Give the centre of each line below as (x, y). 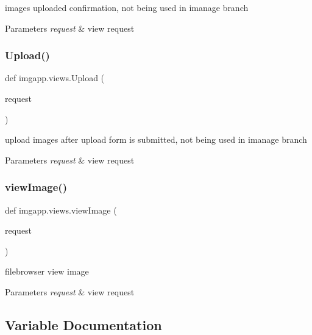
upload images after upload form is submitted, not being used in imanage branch (156, 139)
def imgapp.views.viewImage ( (61, 210)
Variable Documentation (83, 324)
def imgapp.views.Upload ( (55, 78)
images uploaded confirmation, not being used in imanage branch (127, 7)
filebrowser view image (47, 271)
